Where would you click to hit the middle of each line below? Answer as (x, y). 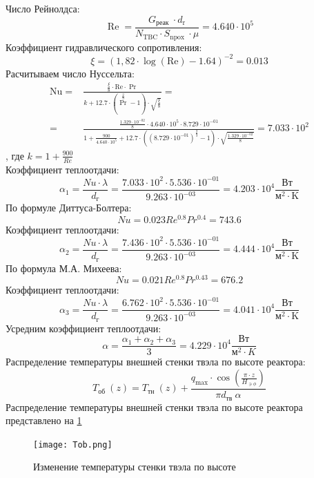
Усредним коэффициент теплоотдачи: (84, 328)
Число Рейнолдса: (43, 8)
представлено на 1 (44, 420)
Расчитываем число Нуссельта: (70, 73)
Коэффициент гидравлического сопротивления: (104, 47)
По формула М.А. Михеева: (64, 268)
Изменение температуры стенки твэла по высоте (135, 467)
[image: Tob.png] (73, 444)
